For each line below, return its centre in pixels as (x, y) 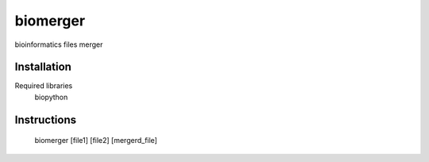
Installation (43, 67)
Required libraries (44, 86)
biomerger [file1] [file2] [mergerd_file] (96, 141)
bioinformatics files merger (59, 44)
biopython (51, 97)
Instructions (46, 120)
